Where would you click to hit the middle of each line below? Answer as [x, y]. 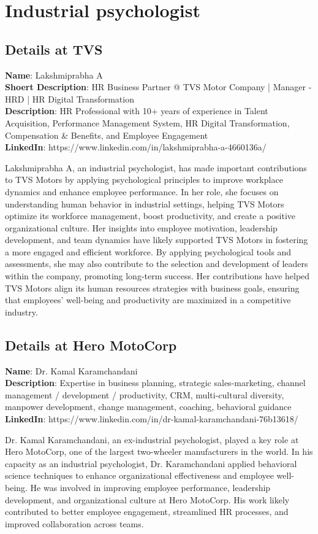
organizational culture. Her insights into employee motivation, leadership [141, 227]
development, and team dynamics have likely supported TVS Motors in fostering [157, 240]
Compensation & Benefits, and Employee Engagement [107, 135]
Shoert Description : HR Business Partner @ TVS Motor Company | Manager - [158, 87]
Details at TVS [54, 49]
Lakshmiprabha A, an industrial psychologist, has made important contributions [156, 167]
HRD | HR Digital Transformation [70, 99]
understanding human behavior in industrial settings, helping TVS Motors [145, 203]
